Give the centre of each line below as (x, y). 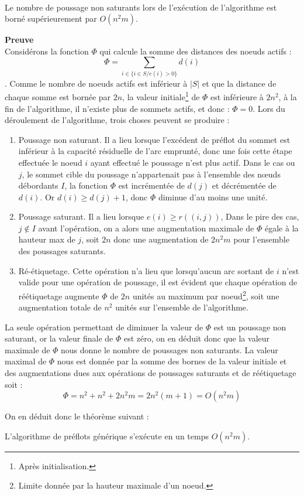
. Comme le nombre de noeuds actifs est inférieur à (96, 83)
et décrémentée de (244, 185)
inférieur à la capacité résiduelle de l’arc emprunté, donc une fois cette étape (155, 151)
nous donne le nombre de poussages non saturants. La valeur (170, 349)
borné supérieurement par (51, 18)
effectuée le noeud (50, 162)
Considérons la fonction (47, 51)
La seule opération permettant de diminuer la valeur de (104, 327)
